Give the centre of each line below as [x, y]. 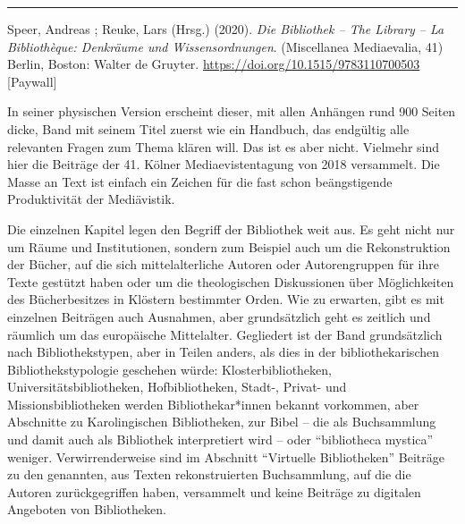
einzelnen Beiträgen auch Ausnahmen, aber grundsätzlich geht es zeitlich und [219, 316]
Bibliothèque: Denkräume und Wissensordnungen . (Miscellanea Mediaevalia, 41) [225, 46]
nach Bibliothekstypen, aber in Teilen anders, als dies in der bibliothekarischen [223, 352]
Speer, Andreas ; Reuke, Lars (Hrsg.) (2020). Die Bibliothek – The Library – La [226, 29]
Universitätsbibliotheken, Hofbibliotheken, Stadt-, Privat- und [177, 387]
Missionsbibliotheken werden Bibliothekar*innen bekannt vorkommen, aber [213, 404]
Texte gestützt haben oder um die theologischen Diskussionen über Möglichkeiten [231, 281]
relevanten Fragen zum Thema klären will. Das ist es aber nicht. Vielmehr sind [224, 146]
